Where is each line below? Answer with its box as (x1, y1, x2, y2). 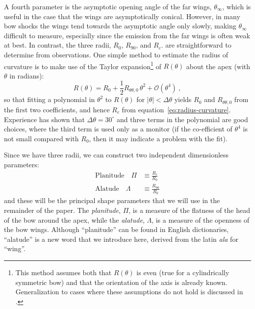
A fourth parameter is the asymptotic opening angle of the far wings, (4, 1, 212, 11)
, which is (222, 1, 251, 11)
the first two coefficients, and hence (4, 104, 110, 114)
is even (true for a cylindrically (136, 267, 229, 278)
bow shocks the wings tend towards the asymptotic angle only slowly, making (4, 21, 236, 31)
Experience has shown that (4, 114, 85, 124)
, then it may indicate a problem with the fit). (89, 133, 228, 143)
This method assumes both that (15, 267, 112, 278)
